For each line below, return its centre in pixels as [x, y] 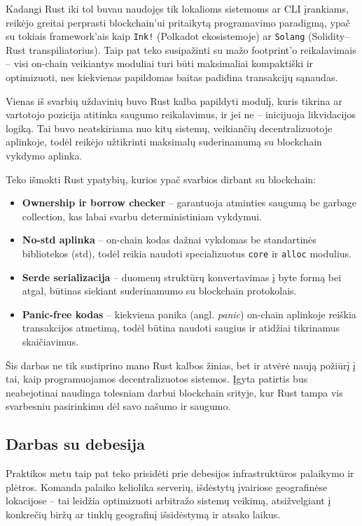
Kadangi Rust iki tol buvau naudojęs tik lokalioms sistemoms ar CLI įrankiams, [177, 8]
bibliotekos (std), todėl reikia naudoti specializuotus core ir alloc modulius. [187, 253]
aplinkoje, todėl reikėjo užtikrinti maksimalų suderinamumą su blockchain [164, 142]
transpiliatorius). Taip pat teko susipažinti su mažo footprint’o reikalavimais [193, 49]
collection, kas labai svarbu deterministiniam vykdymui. [142, 216]
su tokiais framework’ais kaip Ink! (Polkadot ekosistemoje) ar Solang [155, 36]
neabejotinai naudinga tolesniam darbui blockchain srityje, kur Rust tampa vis [174, 392]
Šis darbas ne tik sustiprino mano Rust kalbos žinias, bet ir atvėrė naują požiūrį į [181, 365]
